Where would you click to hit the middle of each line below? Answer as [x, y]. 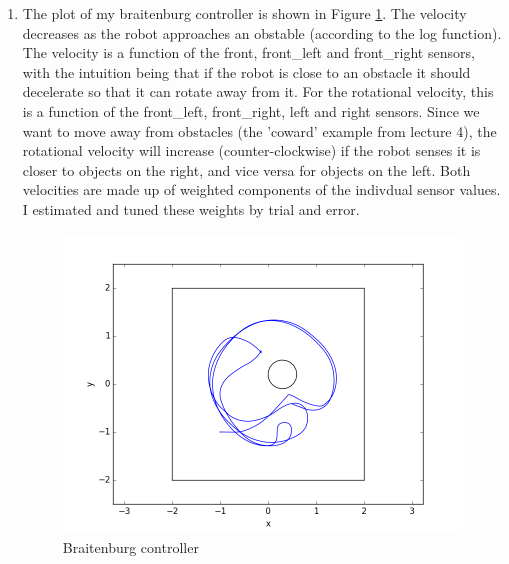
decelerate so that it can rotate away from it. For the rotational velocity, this [258, 91]
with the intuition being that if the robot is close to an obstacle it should [246, 71]
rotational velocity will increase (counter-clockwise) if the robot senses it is [251, 150]
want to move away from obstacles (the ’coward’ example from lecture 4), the [259, 130]
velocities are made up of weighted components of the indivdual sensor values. [261, 189]
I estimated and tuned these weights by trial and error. [191, 208]
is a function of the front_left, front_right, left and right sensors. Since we [251, 110]
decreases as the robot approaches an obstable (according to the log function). [262, 32]
